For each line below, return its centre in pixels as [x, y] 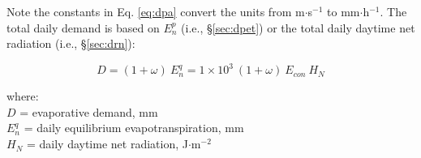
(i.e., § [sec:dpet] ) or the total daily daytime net [298, 27]
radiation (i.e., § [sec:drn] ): [71, 43]
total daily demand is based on [83, 27]
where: [23, 96]
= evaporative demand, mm [89, 111]
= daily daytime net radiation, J [107, 144]
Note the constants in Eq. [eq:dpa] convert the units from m [156, 11]
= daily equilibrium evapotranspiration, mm [134, 128]
